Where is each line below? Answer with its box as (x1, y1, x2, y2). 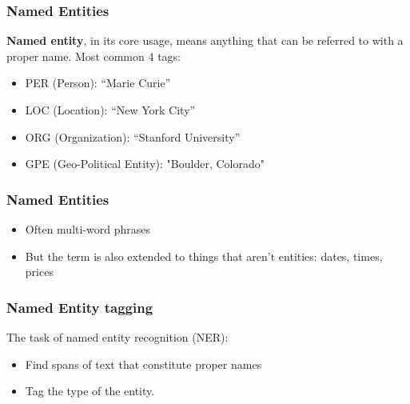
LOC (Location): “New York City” (25, 102, 196, 118)
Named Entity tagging (6, 297, 153, 317)
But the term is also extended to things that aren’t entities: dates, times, (25, 247, 383, 264)
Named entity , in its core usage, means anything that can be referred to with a (6, 32, 404, 49)
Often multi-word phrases (25, 221, 150, 237)
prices (25, 263, 54, 280)
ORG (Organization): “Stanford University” (25, 128, 241, 145)
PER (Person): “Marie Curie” (25, 74, 171, 91)
